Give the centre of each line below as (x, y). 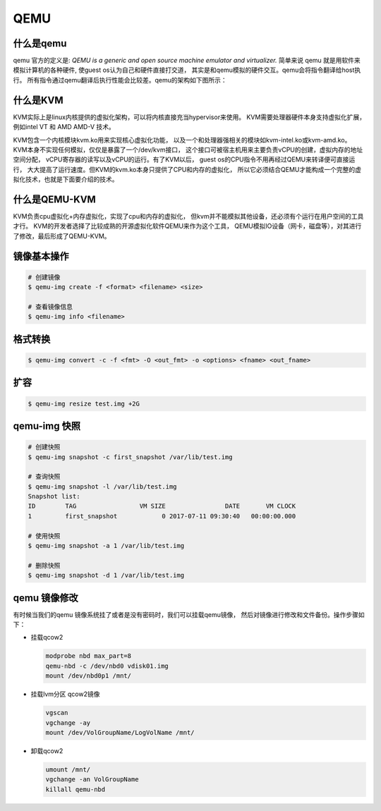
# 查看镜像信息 (50, 306)
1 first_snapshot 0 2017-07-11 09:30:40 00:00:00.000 (162, 516)
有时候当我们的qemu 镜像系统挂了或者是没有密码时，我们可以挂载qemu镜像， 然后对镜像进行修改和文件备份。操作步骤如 (189, 614)
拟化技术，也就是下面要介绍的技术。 (66, 179)
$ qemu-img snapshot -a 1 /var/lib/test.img (106, 546)
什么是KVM (38, 100)
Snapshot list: (54, 496)
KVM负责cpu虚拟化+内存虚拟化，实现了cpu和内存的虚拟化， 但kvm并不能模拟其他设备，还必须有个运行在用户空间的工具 (188, 216)
